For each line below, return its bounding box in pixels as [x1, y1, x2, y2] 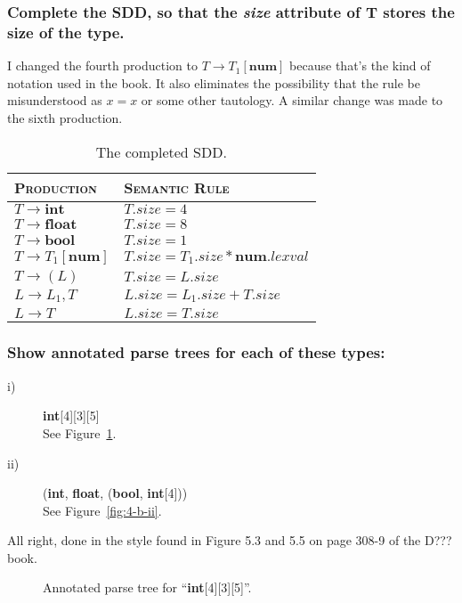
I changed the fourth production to [7, 56, 199, 75]
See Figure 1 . [43, 423, 117, 442]
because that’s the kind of [289, 56, 431, 75]
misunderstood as [7, 91, 102, 110]
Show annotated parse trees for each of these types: [7, 341, 385, 363]
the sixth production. [7, 108, 123, 126]
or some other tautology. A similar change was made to [141, 91, 443, 110]
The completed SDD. [95, 141, 227, 162]
